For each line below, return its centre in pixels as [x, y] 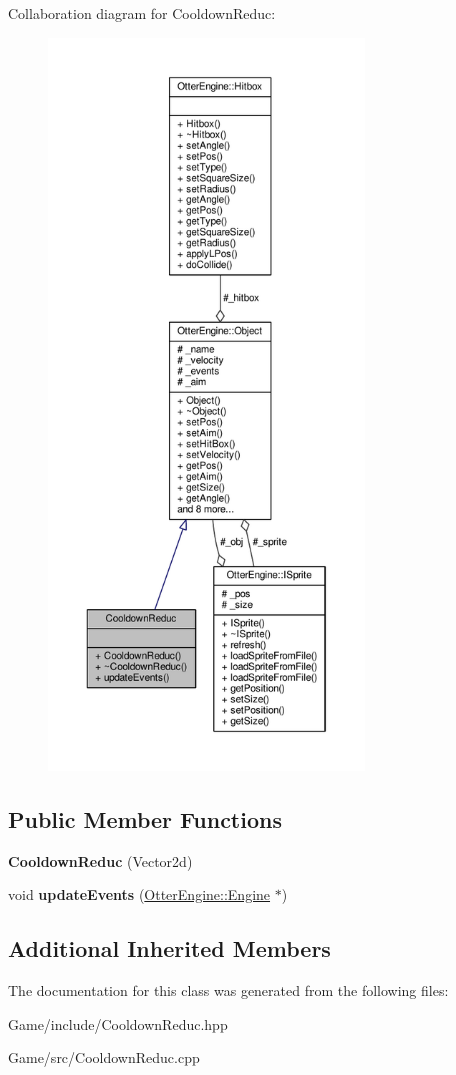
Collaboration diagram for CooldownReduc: [142, 13]
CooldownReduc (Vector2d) [100, 860]
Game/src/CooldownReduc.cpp [104, 1057]
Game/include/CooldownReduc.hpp [118, 1023]
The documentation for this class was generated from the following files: [228, 990]
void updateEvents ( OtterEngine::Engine [139, 894]
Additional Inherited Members [169, 948]
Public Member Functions [145, 818]
